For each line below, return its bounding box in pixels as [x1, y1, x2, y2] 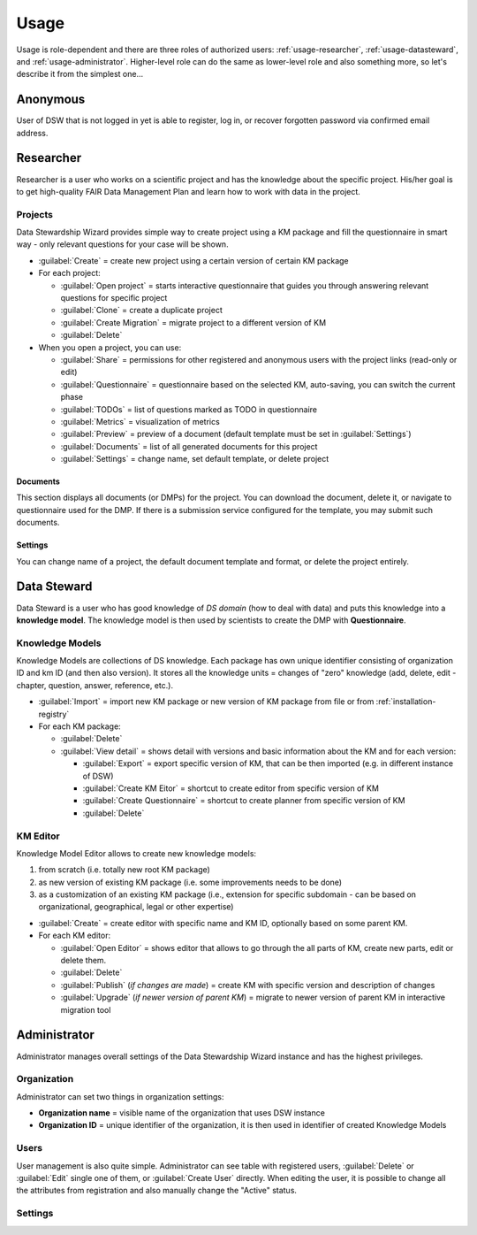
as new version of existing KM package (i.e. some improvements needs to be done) [38, 877, 343, 887]
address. [16, 127, 49, 138]
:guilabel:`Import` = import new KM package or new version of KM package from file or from [38, 696, 375, 707]
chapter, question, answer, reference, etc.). [16, 679, 174, 690]
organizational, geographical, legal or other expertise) [38, 901, 234, 912]
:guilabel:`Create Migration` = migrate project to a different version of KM [60, 317, 327, 327]
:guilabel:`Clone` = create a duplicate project [60, 305, 223, 316]
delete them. [60, 955, 107, 966]
